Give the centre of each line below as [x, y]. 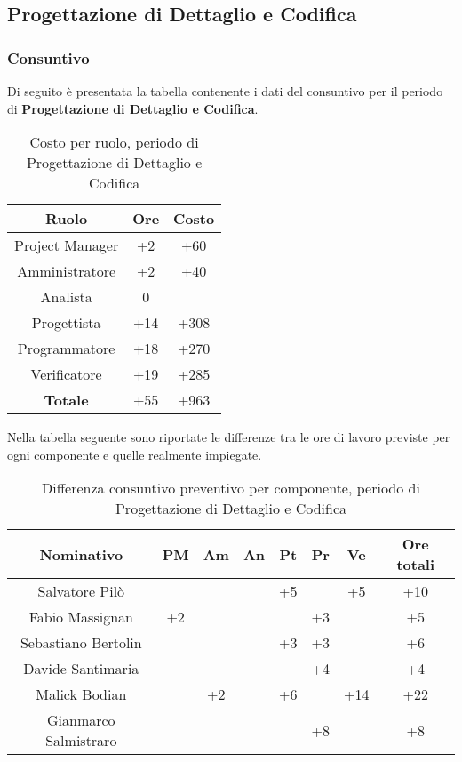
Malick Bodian [81, 694]
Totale [66, 400]
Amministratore [67, 271]
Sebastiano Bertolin [81, 643]
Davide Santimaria [81, 669]
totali [416, 565]
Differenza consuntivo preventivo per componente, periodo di [231, 488]
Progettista [66, 323]
